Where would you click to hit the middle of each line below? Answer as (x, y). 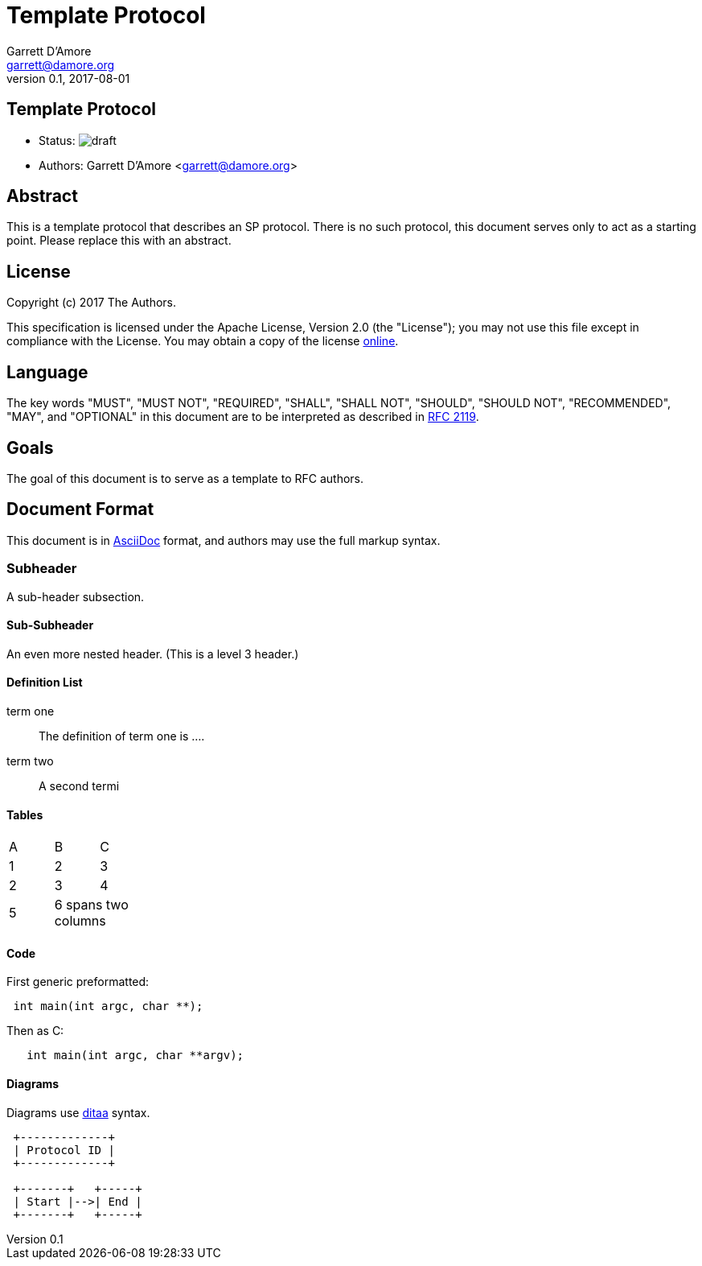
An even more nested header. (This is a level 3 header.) (153, 654)
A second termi (79, 786)
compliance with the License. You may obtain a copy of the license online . (203, 341)
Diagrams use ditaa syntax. (78, 1112)
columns (80, 921)
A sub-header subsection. (76, 596)
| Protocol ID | (64, 1150)
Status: (57, 140)
